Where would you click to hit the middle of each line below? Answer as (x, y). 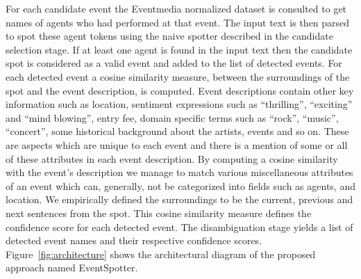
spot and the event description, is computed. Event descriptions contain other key (180, 90)
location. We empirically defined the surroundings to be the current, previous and (179, 199)
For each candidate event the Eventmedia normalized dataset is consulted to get (176, 8)
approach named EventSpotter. (72, 268)
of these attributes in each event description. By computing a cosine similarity (172, 158)
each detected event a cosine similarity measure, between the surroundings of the (178, 76)
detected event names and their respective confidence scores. (134, 240)
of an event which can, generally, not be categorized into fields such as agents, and (180, 185)
